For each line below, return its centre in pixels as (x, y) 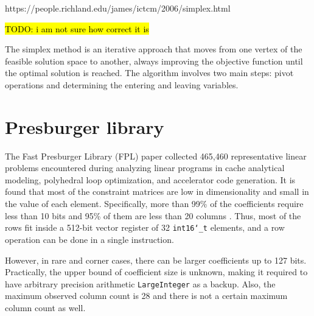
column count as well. (45, 307)
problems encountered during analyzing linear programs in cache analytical (145, 168)
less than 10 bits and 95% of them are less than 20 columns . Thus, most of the (153, 215)
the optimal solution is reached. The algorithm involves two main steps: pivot (149, 73)
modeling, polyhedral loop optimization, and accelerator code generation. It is (150, 179)
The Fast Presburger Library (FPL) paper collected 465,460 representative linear (156, 156)
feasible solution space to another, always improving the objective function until (154, 61)
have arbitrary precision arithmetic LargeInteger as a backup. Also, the (140, 283)
